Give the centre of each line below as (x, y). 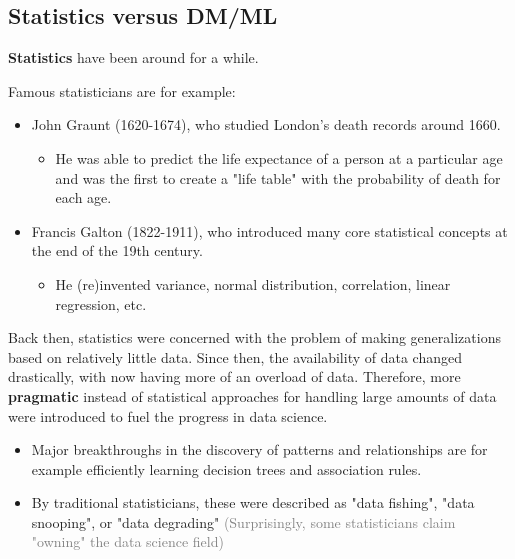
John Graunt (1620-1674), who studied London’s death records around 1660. (266, 124)
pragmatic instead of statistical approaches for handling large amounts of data (252, 395)
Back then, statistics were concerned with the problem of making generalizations (254, 337)
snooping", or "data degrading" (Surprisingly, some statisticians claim (243, 521)
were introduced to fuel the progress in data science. (168, 415)
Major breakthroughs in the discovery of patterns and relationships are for (259, 449)
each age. (83, 197)
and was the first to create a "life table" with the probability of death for (278, 177)
